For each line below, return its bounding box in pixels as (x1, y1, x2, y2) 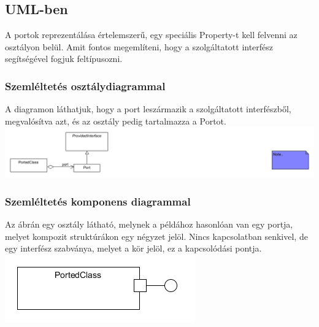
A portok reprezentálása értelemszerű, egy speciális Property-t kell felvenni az (5, 28, 298, 41)
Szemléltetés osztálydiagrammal (5, 78, 166, 93)
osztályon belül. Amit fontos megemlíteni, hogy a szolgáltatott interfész (5, 40, 274, 53)
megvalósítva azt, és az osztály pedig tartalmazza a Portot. (5, 114, 226, 127)
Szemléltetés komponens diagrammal (5, 193, 191, 209)
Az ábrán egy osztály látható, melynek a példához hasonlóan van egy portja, (5, 217, 293, 230)
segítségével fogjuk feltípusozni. (5, 52, 123, 65)
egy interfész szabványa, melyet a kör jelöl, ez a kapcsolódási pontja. (5, 242, 262, 255)
